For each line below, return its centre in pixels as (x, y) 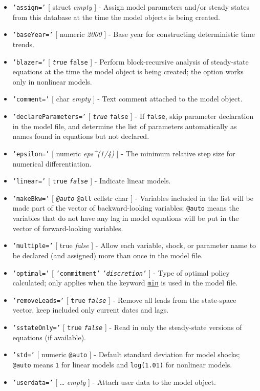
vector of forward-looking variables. (68, 228)
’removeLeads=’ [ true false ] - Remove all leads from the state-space (124, 300)
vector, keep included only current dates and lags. (91, 310)
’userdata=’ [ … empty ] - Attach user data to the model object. (114, 382)
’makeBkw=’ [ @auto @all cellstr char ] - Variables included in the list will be (133, 198)
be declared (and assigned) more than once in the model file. (108, 255)
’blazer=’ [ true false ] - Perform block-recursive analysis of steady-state (131, 61)
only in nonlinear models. (52, 81)
